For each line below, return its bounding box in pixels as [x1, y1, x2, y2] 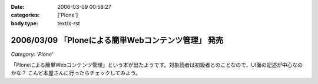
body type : [11, 19, 38, 26]
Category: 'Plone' [11, 51, 54, 58]
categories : [11, 12, 40, 19]
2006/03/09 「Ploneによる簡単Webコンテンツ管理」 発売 [11, 35, 224, 45]
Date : [11, 4, 25, 10]
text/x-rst [57, 19, 80, 26]
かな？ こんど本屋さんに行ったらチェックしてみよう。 [11, 69, 141, 76]
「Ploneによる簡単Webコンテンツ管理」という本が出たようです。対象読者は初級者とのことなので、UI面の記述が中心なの [11, 62, 303, 69]
